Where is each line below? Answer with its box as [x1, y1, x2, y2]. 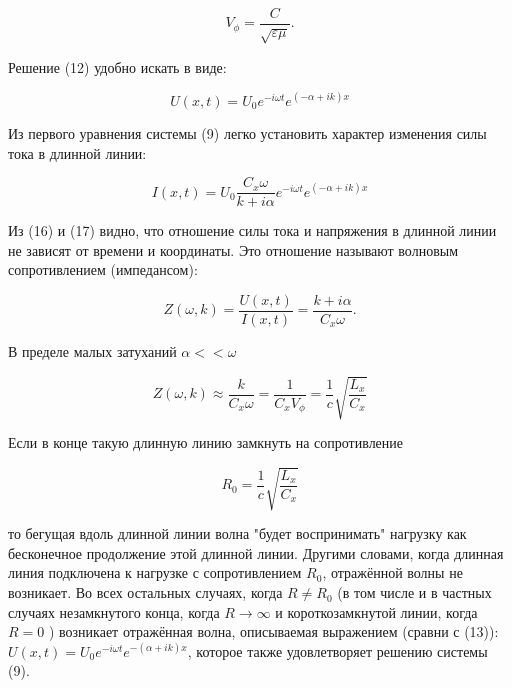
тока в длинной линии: [8, 142, 147, 163]
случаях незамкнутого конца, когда [8, 601, 220, 622]
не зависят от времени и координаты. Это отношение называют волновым [8, 239, 459, 260]
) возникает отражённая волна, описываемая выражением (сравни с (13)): [48, 621, 499, 642]
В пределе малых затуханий [8, 341, 177, 362]
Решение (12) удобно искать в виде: [8, 56, 227, 77]
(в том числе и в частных [337, 582, 492, 603]
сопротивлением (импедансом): [8, 259, 198, 280]
